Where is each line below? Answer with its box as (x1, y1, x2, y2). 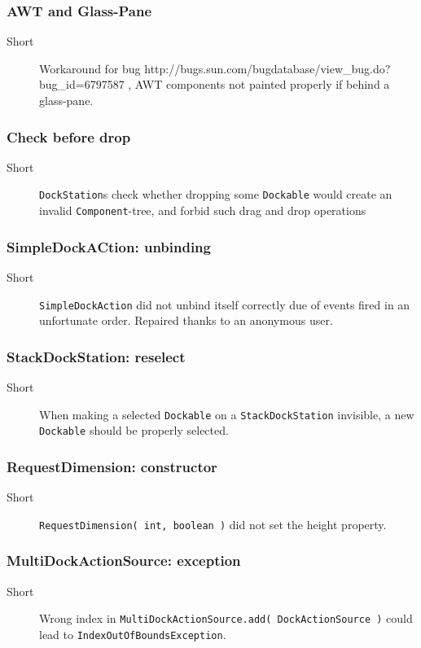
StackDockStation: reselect (7, 346, 186, 366)
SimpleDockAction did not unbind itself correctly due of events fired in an (39, 296, 410, 313)
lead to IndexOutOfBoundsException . (39, 625, 226, 642)
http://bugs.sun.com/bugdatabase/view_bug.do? (144, 59, 391, 77)
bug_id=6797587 (39, 76, 125, 93)
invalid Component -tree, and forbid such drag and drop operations (39, 202, 366, 219)
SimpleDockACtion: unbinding (7, 236, 211, 256)
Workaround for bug (39, 59, 141, 77)
